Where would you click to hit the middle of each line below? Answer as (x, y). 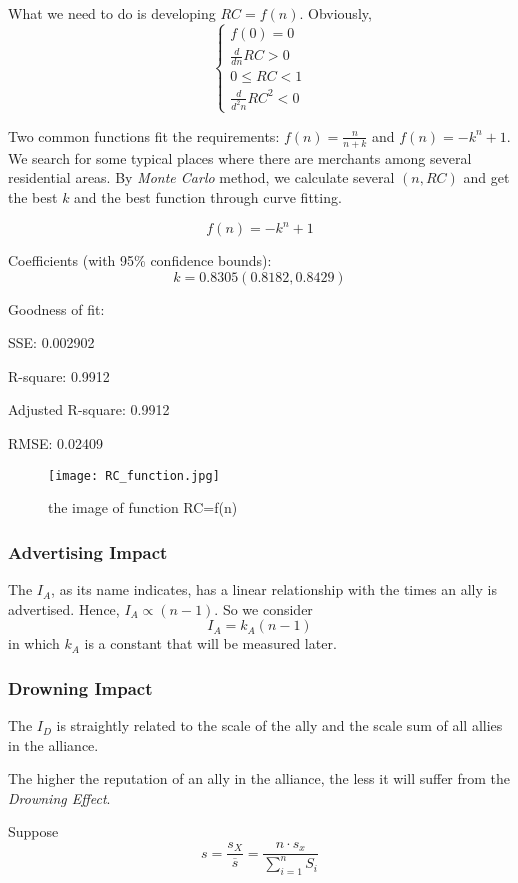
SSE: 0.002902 (51, 342)
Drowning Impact (80, 687)
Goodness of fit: (56, 308)
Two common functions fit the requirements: (144, 135)
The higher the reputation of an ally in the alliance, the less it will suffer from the (259, 778)
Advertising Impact (88, 551)
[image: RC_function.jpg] (134, 475)
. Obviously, (335, 13)
